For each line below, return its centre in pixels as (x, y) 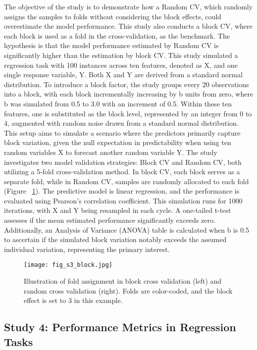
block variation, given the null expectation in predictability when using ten (118, 142)
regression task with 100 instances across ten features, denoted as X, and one (121, 65)
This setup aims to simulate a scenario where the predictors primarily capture (122, 132)
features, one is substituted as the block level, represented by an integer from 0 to (128, 113)
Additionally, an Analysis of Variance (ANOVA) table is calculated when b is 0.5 (127, 229)
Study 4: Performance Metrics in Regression (120, 327)
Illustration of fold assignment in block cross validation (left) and (123, 281)
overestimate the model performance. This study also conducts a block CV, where (128, 26)
